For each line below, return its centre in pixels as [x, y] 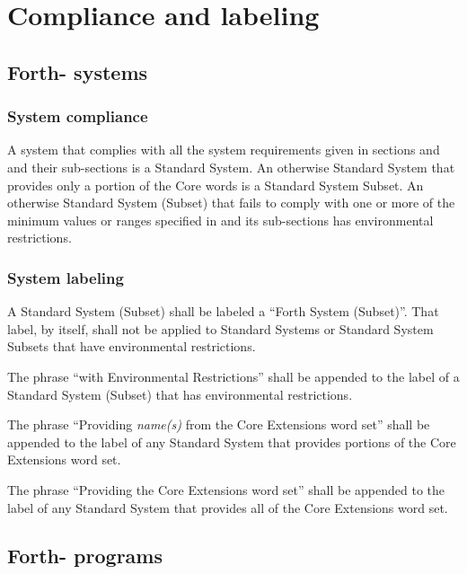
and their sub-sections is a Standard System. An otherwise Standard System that [231, 167]
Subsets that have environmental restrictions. [132, 346]
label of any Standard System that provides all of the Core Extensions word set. [228, 507]
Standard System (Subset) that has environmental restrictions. [180, 394]
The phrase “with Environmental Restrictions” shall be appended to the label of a [233, 376]
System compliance [78, 116]
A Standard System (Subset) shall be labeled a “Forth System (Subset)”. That [223, 311]
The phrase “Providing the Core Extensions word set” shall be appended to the [226, 489]
